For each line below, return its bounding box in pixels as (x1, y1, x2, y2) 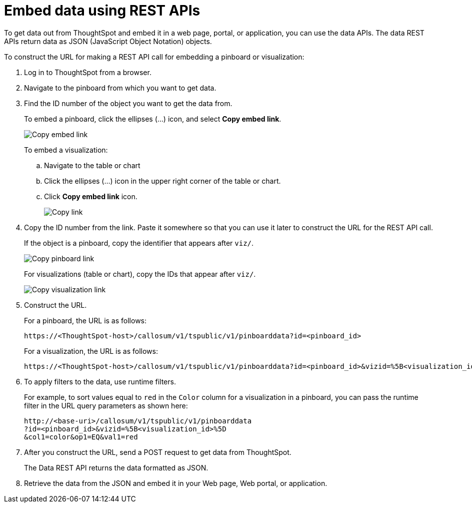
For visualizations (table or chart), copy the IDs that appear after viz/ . (24, 269, 256, 278)
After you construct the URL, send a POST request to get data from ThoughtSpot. (24, 447, 291, 456)
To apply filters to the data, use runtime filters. (24, 377, 176, 386)
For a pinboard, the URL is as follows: (24, 316, 147, 325)
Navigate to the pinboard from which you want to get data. (24, 83, 216, 92)
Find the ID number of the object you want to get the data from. (24, 99, 232, 108)
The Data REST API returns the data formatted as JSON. (24, 463, 208, 472)
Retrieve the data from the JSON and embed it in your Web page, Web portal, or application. (24, 478, 327, 487)
